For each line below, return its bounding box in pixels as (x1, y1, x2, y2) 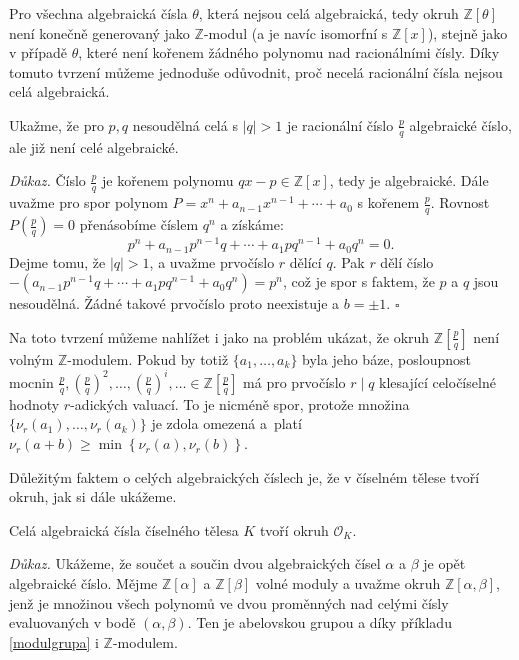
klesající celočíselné (379, 371, 496, 392)
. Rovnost (430, 192, 490, 213)
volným (9, 348, 54, 369)
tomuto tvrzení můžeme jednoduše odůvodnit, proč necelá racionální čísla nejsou (9, 61, 503, 82)
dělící (289, 251, 322, 272)
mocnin (9, 371, 54, 392)
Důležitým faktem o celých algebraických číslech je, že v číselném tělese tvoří (9, 466, 480, 487)
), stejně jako (427, 22, 508, 43)
